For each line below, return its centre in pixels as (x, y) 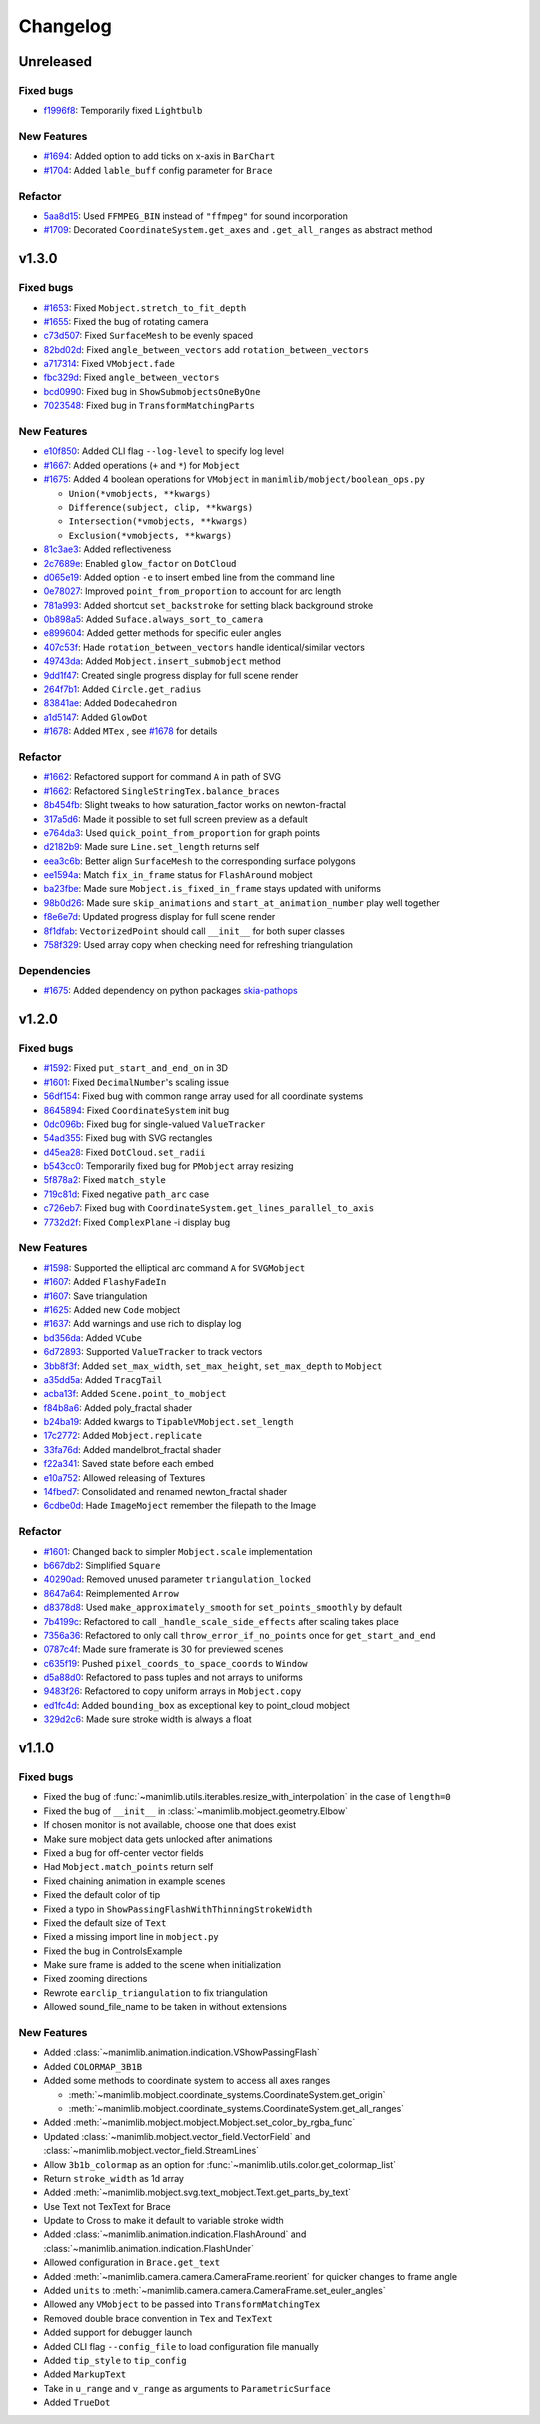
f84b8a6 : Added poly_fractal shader (118, 1407)
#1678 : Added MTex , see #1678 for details (130, 731)
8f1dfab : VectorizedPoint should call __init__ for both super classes (194, 931)
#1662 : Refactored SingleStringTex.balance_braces (161, 791)
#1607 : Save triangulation (95, 1296)
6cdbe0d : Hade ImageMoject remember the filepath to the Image (180, 1506)
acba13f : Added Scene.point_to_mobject (135, 1394)
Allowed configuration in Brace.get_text (131, 2262)
